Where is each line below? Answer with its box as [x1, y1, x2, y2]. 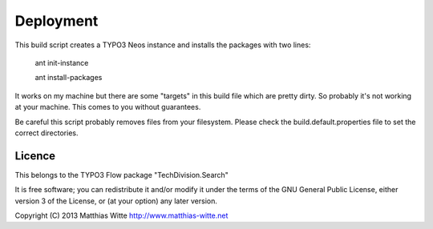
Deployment [14, 12, 99, 30]
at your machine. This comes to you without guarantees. [14, 102, 201, 112]
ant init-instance [34, 58, 89, 67]
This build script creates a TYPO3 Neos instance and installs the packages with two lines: [14, 40, 311, 50]
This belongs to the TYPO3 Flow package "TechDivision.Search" [14, 170, 229, 179]
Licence [14, 149, 56, 163]
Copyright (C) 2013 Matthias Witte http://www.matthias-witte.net [14, 211, 229, 220]
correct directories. [14, 128, 79, 138]
